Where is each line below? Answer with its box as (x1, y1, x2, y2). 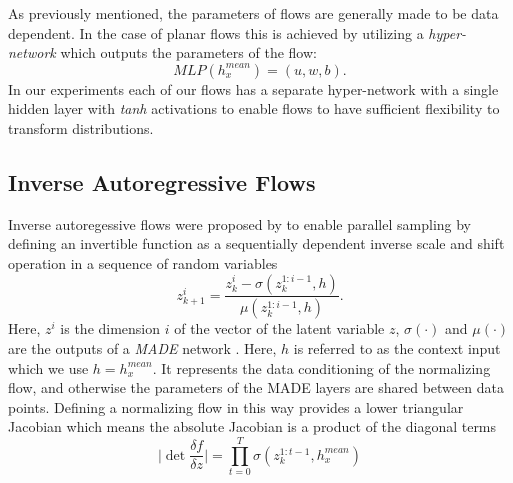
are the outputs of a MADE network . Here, (8, 338, 277, 359)
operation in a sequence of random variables (8, 252, 278, 273)
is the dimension (60, 318, 161, 339)
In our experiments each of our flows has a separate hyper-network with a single (8, 78, 499, 99)
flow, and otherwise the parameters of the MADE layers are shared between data (8, 377, 504, 398)
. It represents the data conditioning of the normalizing (152, 357, 491, 378)
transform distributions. (8, 117, 154, 138)
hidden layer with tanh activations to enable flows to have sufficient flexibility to (8, 98, 500, 119)
